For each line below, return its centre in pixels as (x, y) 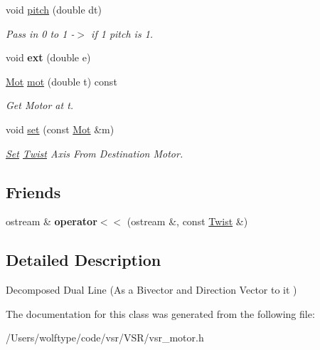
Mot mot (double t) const (62, 81)
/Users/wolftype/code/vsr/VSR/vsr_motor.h (105, 338)
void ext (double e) (48, 57)
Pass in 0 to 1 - (40, 33)
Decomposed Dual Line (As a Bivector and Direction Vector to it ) (151, 290)
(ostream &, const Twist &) (187, 221)
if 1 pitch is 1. (122, 33)
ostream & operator (52, 221)
